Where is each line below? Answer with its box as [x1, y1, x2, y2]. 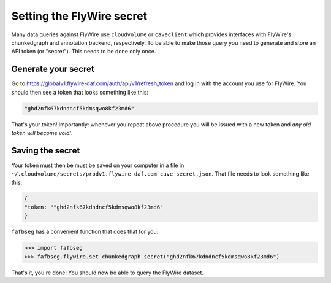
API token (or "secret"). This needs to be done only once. [11, 48, 156, 55]
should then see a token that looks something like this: [11, 88, 149, 96]
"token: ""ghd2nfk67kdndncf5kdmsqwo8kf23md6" [24, 204, 164, 211]
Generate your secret [11, 64, 94, 74]
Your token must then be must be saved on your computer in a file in [11, 161, 185, 169]
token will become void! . [11, 129, 73, 136]
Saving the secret [11, 145, 80, 156]
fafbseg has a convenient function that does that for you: [11, 228, 159, 236]
